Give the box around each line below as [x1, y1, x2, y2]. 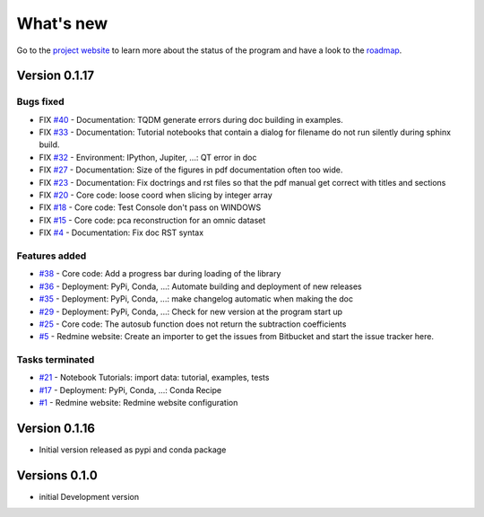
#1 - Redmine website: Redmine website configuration [39, 398, 238, 408]
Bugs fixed [16, 95, 65, 108]
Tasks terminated [16, 354, 95, 366]
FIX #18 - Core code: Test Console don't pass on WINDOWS [39, 202, 262, 213]
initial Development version [39, 492, 140, 503]
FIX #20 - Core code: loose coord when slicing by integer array [39, 189, 272, 201]
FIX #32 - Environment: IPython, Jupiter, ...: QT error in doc [39, 152, 257, 162]
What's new [16, 13, 108, 33]
